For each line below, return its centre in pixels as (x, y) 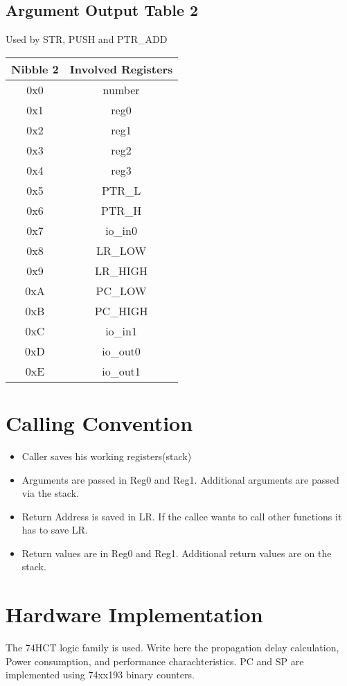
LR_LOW (121, 250)
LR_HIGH (121, 270)
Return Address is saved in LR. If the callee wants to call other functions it (182, 516)
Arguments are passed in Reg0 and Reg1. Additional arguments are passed (180, 479)
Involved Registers (121, 69)
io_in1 (121, 331)
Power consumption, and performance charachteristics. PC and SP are (155, 661)
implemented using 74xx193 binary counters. (100, 675)
